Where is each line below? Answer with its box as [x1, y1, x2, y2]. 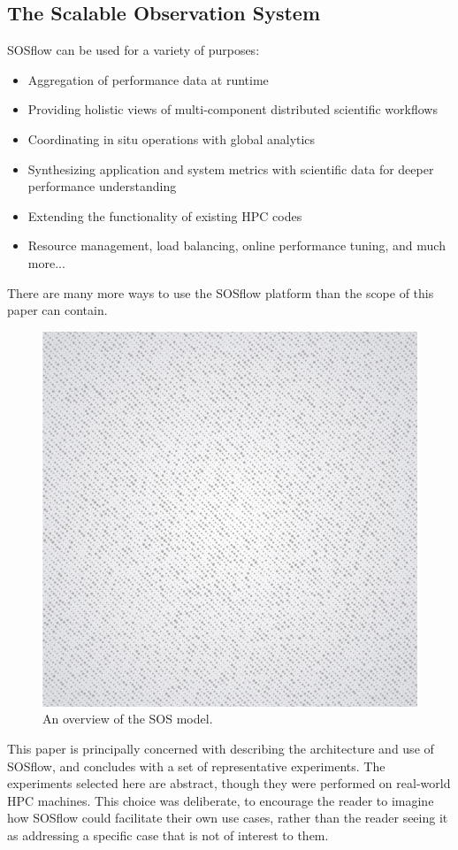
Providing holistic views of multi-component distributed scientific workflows [27, 100, 438, 119]
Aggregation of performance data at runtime [27, 70, 269, 88]
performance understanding [27, 177, 177, 195]
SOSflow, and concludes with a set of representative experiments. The [7, 756, 385, 775]
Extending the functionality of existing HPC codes [27, 206, 302, 225]
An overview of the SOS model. [42, 709, 213, 728]
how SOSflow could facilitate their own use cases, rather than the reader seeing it [7, 808, 448, 827]
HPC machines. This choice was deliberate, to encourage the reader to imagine [7, 791, 434, 809]
